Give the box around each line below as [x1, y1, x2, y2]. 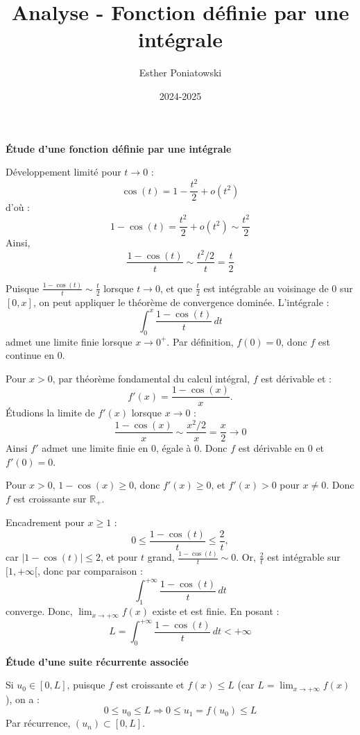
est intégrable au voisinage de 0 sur [203, 280, 353, 295]
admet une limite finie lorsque [6, 334, 132, 348]
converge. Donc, [6, 604, 73, 618]
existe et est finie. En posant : [152, 604, 280, 618]
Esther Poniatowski [139, 65, 222, 80]
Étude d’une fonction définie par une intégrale [6, 141, 232, 155]
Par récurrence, [6, 716, 71, 730]
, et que [160, 280, 193, 295]
